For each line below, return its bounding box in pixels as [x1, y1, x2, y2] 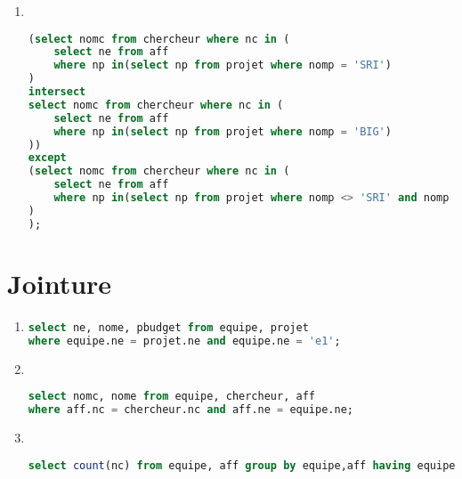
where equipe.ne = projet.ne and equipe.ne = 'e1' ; [28, 334, 341, 347]
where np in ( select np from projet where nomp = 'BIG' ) [53, 125, 392, 138]
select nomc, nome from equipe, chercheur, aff [28, 390, 315, 403]
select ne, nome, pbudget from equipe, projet [28, 321, 309, 334]
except [28, 151, 67, 165]
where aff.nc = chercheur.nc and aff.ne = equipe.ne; [28, 403, 353, 417]
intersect [28, 85, 86, 99]
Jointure [7, 264, 112, 301]
